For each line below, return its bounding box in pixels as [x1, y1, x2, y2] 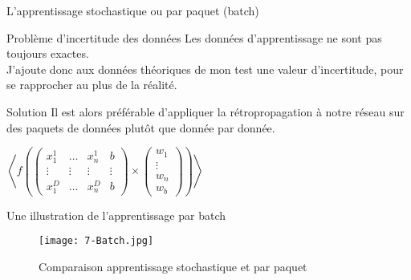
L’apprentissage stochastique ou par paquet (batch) [6, 2, 259, 18]
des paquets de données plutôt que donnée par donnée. [6, 119, 275, 136]
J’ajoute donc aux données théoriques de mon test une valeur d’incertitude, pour [6, 60, 404, 77]
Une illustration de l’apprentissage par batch [6, 206, 226, 223]
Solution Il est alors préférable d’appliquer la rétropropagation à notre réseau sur [6, 103, 405, 120]
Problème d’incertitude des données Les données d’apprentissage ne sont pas [6, 29, 382, 46]
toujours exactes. [6, 45, 89, 62]
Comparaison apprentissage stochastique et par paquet [39, 258, 307, 275]
